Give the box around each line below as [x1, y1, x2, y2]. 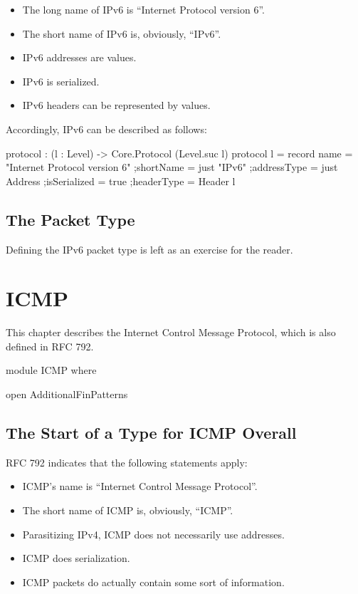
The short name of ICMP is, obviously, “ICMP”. [22, 503, 233, 518]
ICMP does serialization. [22, 551, 130, 566]
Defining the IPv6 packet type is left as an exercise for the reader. [6, 241, 293, 256]
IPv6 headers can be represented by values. [22, 98, 211, 113]
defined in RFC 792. [6, 338, 94, 353]
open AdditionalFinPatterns [6, 387, 128, 402]
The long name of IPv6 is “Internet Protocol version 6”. [22, 2, 265, 16]
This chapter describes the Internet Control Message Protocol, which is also [6, 325, 336, 340]
